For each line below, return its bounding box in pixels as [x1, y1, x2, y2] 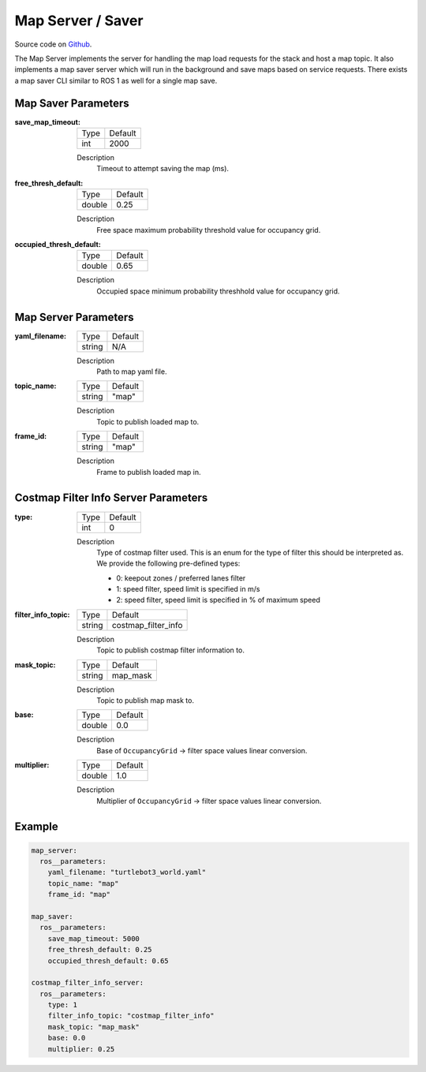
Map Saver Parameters [14, 96, 129, 110]
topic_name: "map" [47, 879, 119, 887]
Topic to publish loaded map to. [96, 416, 200, 426]
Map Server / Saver [14, 12, 144, 29]
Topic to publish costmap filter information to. [96, 645, 245, 655]
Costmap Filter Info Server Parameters [14, 491, 208, 505]
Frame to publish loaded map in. [96, 467, 201, 476]
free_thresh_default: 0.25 [47, 945, 153, 954]
